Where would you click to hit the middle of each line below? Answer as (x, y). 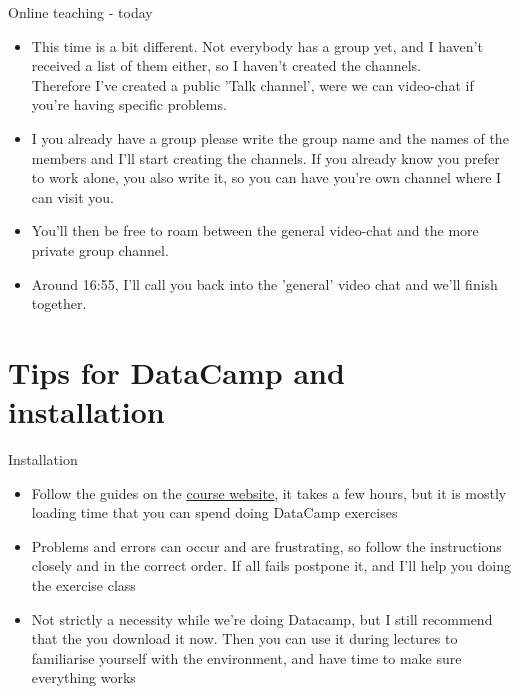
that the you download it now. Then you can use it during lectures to (244, 638)
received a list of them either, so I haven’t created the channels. (226, 65)
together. (59, 303)
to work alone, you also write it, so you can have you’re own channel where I (266, 177)
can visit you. (72, 196)
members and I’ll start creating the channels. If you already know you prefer (265, 157)
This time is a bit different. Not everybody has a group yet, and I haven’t (257, 45)
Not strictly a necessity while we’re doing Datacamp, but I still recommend (262, 618)
